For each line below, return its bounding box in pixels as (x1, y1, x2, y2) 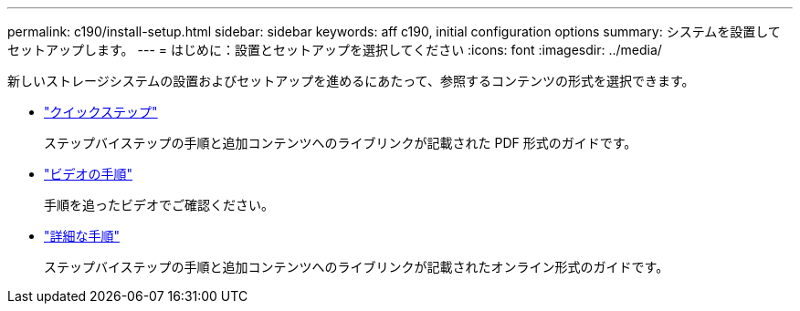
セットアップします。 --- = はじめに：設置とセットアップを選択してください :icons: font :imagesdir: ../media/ (7, 42, 662, 57)
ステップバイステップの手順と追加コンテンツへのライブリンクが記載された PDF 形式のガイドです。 (44, 135, 637, 150)
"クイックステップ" (44, 104, 158, 119)
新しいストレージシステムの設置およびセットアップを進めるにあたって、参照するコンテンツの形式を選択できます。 (7, 73, 695, 88)
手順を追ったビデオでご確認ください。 (44, 197, 274, 213)
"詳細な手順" (44, 228, 121, 244)
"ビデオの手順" (44, 166, 133, 181)
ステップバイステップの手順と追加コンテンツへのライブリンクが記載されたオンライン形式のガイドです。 (44, 259, 669, 275)
